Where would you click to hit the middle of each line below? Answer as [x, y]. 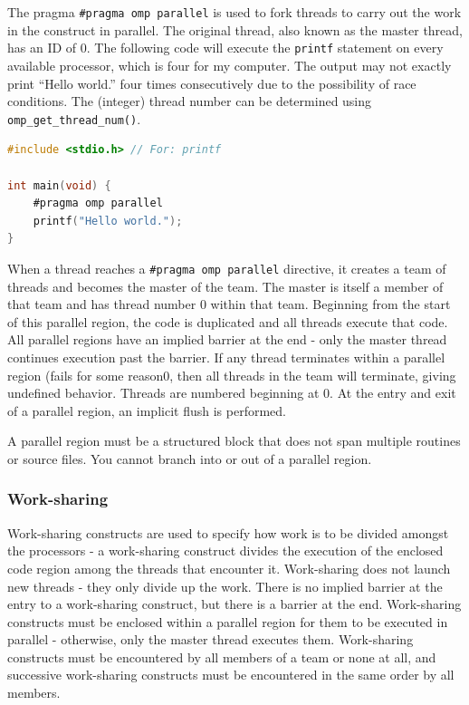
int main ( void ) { [59, 185]
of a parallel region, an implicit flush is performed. [147, 410]
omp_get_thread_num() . [74, 118]
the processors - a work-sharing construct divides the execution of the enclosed [225, 550]
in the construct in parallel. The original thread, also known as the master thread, [235, 29]
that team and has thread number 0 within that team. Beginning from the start [229, 304]
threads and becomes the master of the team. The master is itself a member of [225, 286]
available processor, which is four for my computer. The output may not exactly [230, 65]
